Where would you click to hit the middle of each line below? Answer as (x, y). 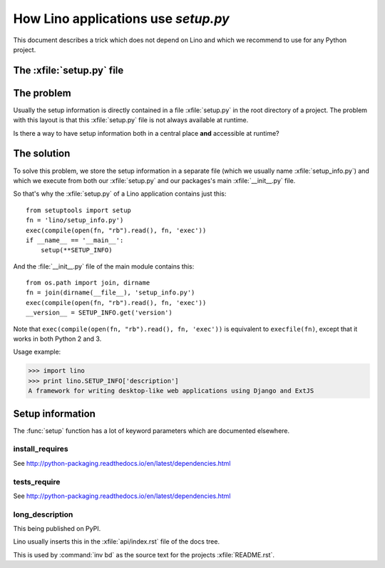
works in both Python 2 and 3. (57, 339)
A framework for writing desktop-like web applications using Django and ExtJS (171, 391)
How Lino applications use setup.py (121, 19)
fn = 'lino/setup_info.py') (75, 220)
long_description (43, 514)
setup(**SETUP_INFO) (76, 250)
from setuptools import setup (79, 210)
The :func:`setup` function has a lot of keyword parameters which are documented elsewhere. (152, 430)
